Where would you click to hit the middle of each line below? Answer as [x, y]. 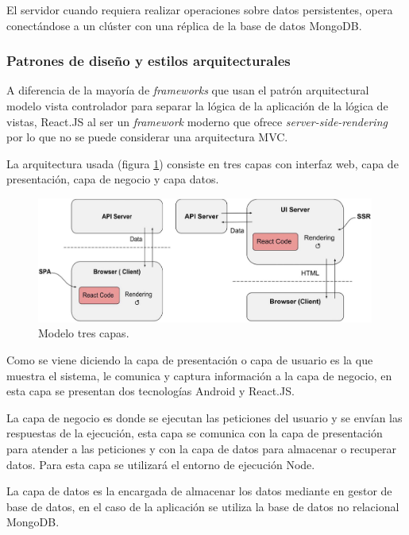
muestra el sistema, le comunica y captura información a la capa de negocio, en [199, 375]
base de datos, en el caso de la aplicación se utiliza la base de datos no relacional [203, 506]
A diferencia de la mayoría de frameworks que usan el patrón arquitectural [188, 90]
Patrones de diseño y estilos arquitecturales [149, 61]
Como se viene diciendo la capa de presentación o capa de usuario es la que [190, 360]
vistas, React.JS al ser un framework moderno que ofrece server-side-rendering [197, 121]
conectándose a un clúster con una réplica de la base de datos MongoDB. [184, 25]
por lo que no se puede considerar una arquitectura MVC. [147, 137]
